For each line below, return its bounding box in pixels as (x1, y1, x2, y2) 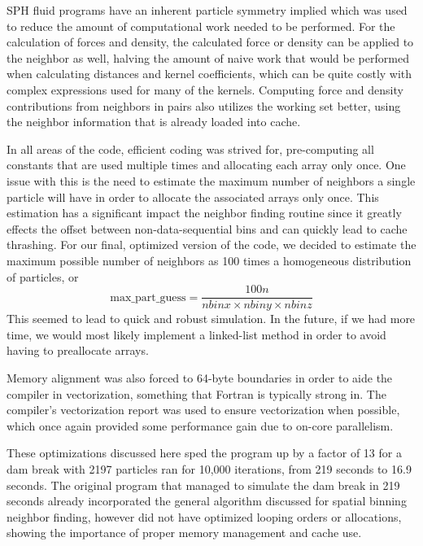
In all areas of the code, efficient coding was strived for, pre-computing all (7, 140, 374, 157)
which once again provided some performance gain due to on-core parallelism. (7, 417, 394, 434)
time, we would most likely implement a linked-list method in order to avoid (7, 325, 386, 343)
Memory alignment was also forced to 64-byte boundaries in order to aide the (7, 369, 393, 386)
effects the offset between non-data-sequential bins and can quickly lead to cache (7, 220, 408, 237)
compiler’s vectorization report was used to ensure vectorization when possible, (7, 401, 400, 418)
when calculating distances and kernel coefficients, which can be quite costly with (7, 65, 412, 82)
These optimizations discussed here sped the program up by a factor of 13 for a (7, 444, 402, 461)
